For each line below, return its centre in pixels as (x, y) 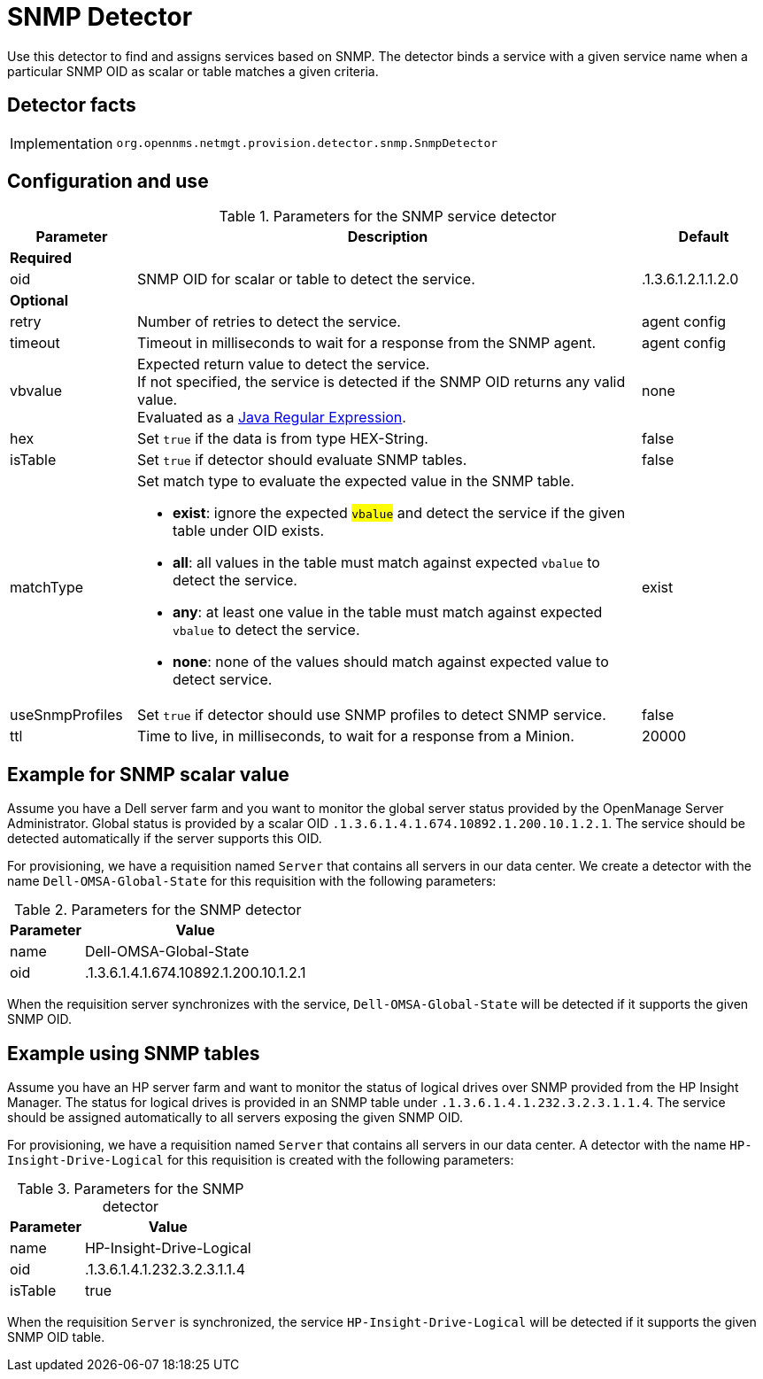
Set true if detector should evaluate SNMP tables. (302, 460)
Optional (39, 301)
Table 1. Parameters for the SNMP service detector (388, 217)
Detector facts (72, 105)
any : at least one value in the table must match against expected (387, 612)
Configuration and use (108, 182)
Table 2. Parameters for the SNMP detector (158, 910)
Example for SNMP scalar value (148, 774)
